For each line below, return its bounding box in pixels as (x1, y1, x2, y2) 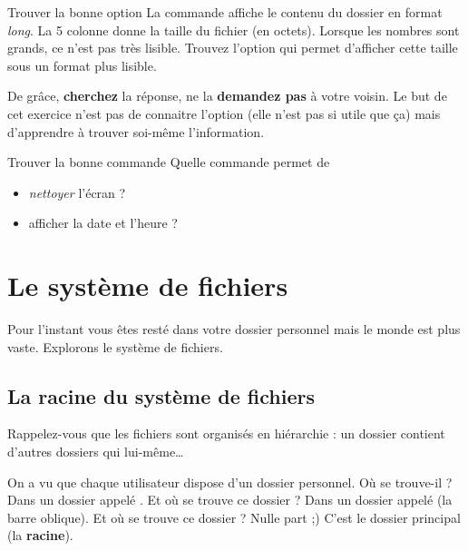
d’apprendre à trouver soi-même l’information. (7, 122, 265, 141)
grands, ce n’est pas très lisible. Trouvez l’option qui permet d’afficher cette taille (7, 38, 458, 57)
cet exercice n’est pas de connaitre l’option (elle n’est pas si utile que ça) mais (7, 103, 441, 123)
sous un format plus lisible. (7, 55, 157, 74)
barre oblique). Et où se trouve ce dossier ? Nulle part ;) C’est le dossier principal (7, 507, 461, 526)
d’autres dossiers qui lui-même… (7, 442, 184, 461)
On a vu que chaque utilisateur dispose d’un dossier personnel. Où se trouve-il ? (7, 472, 453, 491)
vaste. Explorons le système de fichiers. (7, 337, 223, 356)
